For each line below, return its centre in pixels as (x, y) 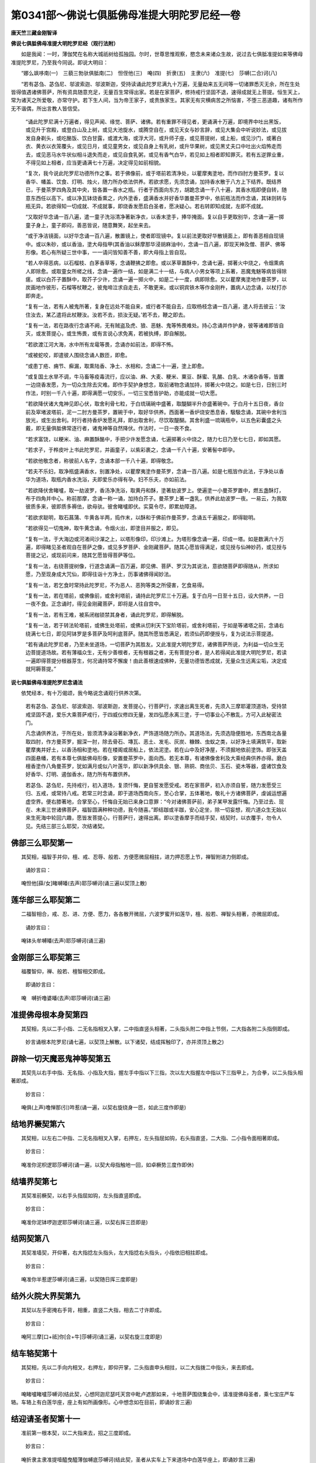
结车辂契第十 (34, 1353)
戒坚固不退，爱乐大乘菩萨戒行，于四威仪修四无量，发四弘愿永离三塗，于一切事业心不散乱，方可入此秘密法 (154, 715)
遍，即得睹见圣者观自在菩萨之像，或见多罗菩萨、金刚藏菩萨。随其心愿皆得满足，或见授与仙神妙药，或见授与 (156, 547)
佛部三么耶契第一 (42, 843)
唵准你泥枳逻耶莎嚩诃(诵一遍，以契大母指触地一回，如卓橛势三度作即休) (107, 1165)
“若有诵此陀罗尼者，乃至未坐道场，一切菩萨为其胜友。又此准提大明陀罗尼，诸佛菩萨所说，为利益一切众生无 (155, 644)
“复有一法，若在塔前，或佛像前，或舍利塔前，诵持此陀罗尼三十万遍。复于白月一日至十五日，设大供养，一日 (155, 595)
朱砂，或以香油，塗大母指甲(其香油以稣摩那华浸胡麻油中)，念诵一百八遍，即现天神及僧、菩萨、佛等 (166, 244)
